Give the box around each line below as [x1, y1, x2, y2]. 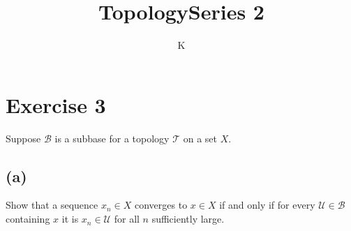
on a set [183, 131, 217, 145]
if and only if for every [219, 198, 315, 212]
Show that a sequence [6, 198, 98, 212]
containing [6, 211, 50, 226]
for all [114, 211, 140, 226]
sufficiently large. [151, 211, 225, 226]
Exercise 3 [6, 90, 106, 119]
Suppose [6, 131, 41, 145]
